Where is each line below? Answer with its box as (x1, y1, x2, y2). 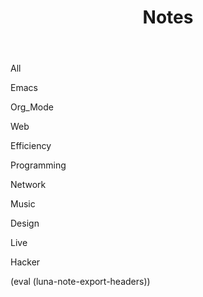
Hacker (10, 256, 41, 268)
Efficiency (10, 140, 52, 152)
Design (10, 217, 40, 230)
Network (10, 179, 47, 191)
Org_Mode (10, 101, 54, 113)
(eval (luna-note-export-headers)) (10, 276, 151, 288)
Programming (10, 159, 67, 171)
